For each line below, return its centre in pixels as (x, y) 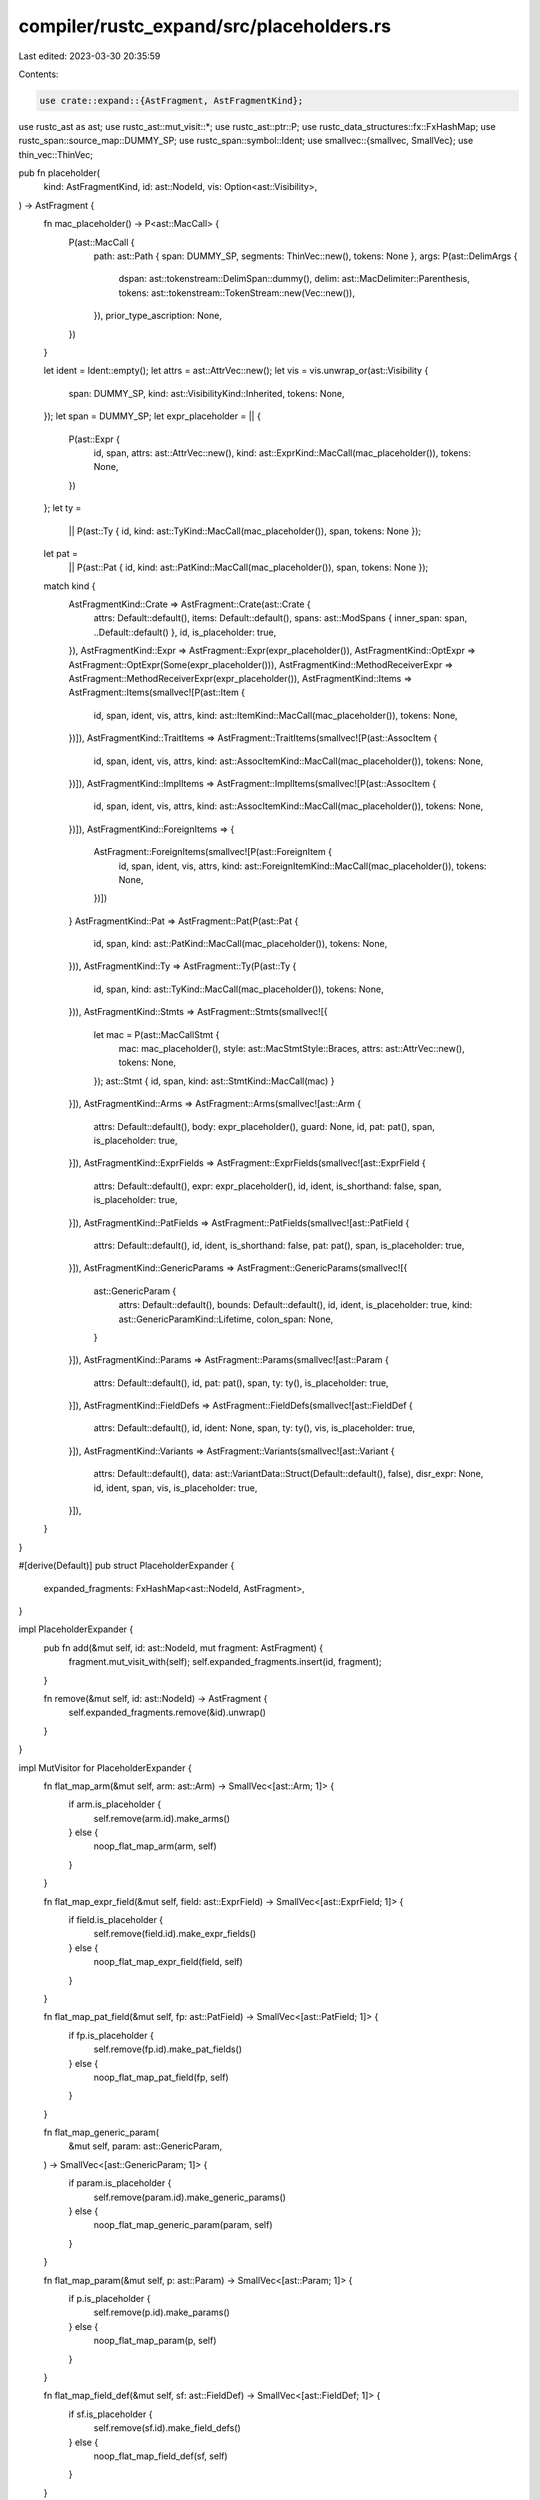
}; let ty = (62, 508)
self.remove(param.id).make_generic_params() (190, 2197)
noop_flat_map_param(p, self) (155, 2341)
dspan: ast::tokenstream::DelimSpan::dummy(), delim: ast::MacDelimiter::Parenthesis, (294, 279)
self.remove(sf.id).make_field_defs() (167, 2428)
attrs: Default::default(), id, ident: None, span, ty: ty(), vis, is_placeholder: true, (254, 1428)
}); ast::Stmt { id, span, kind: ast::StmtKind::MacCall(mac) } (214, 1081)
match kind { (69, 586)
